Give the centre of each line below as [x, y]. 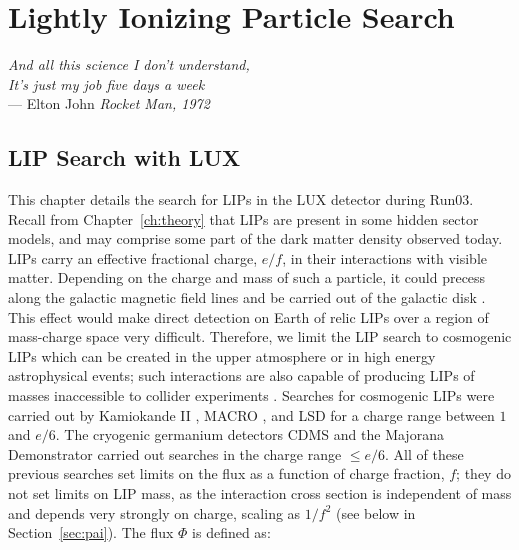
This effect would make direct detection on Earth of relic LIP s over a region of [248, 316]
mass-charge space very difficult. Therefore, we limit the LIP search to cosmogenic [260, 336]
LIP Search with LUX [124, 157]
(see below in [375, 512]
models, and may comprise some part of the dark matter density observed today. [255, 238]
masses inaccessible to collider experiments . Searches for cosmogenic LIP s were [251, 395]
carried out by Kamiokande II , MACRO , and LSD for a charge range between [251, 414]
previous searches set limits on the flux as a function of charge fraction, [226, 473]
